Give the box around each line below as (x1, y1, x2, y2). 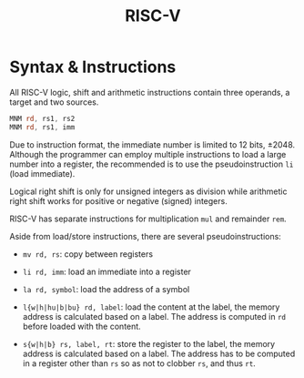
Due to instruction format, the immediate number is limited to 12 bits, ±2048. (9, 138, 296, 150)
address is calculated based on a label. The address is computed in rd (22, 311, 287, 322)
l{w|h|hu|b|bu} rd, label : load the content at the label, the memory (22, 301, 280, 312)
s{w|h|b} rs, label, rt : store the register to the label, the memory (22, 338, 276, 349)
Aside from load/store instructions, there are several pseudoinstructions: (9, 230, 282, 241)
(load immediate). (9, 168, 76, 179)
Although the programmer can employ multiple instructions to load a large (9, 148, 287, 159)
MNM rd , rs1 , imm (9, 122, 76, 132)
